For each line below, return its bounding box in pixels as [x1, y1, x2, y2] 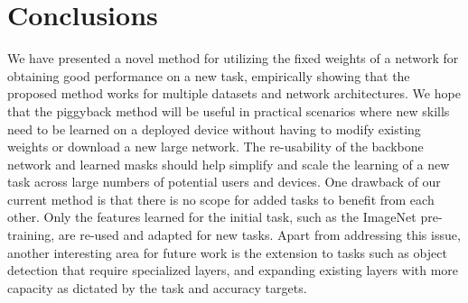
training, [7, 225, 55, 244]
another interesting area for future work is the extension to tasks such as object [7, 243, 447, 262]
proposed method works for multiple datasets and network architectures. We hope [7, 84, 461, 103]
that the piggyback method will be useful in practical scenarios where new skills [7, 101, 450, 120]
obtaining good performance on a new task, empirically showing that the [7, 66, 410, 85]
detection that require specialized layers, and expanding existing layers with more [7, 261, 459, 280]
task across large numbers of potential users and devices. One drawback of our [7, 172, 441, 191]
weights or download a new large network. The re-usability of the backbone [7, 137, 424, 156]
